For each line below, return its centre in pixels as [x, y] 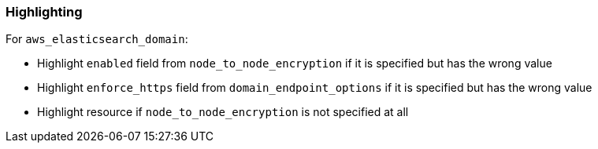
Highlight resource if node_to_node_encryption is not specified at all [223, 112]
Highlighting [44, 12]
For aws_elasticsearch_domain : [97, 39]
